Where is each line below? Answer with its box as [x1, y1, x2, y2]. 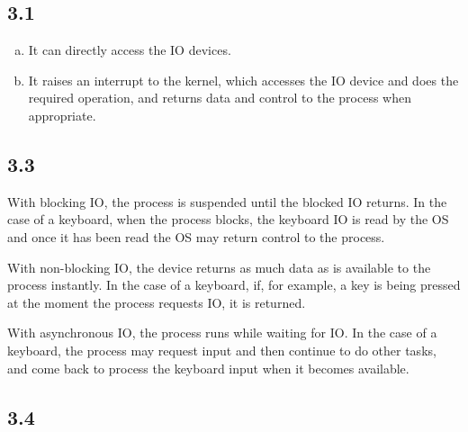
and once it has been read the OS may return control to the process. [7, 227, 385, 246]
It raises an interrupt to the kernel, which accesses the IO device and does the [28, 70, 459, 89]
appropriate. [28, 105, 96, 124]
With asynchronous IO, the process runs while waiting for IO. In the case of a [7, 323, 437, 342]
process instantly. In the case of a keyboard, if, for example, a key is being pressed [7, 275, 461, 294]
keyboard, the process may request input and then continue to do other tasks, [7, 340, 436, 359]
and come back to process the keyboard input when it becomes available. [7, 358, 409, 377]
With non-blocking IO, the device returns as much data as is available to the [7, 257, 431, 276]
